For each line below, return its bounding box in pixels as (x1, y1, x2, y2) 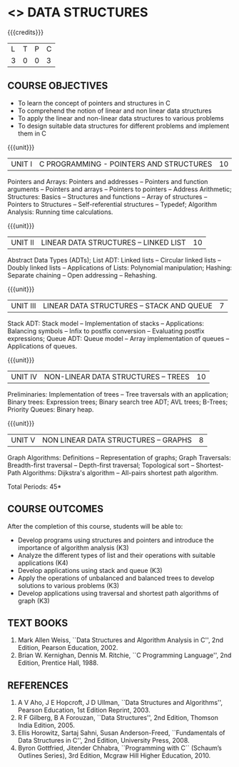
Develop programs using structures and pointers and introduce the (17, 536, 214, 544)
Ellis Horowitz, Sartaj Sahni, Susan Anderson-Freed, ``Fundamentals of (17, 728, 225, 737)
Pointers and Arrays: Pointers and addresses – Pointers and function (7, 177, 208, 186)
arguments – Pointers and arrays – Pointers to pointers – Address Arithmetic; (7, 185, 232, 193)
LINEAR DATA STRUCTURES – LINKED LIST (41, 237, 186, 247)
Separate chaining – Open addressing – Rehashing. (7, 270, 158, 279)
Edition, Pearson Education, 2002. (17, 644, 118, 652)
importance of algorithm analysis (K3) (17, 543, 130, 552)
